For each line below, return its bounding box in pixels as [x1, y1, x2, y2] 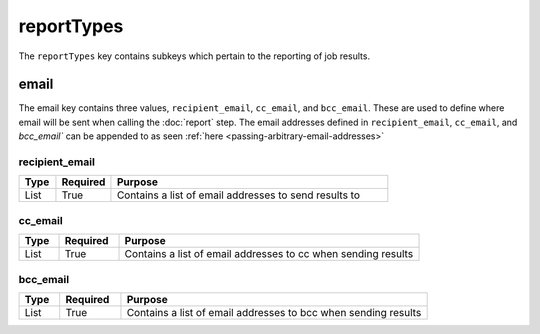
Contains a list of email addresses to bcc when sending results [126, 305, 422, 319]
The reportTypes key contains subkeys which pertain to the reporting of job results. [18, 50, 370, 62]
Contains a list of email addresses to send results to [116, 188, 360, 202]
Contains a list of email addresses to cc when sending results [124, 247, 414, 261]
